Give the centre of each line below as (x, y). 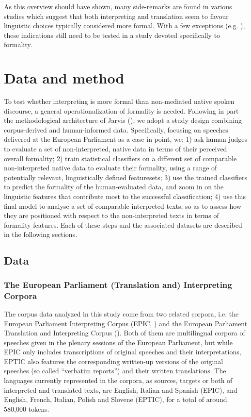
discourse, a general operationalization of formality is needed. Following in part (121, 110)
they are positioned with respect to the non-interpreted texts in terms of (111, 215)
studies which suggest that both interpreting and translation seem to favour (116, 16)
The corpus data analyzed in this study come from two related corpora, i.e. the (121, 313)
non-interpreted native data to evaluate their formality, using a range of (110, 168)
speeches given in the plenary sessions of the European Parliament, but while (118, 342)
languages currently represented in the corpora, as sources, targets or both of (118, 380)
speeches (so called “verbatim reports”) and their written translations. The (115, 371)
